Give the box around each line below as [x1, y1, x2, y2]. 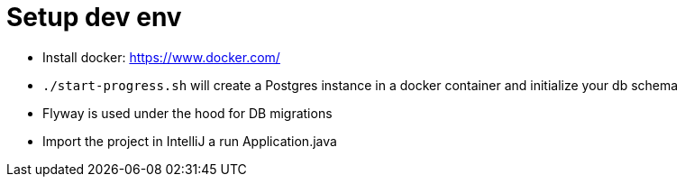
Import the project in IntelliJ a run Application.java [42, 133, 337, 149]
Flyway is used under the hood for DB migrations [42, 105, 333, 121]
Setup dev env [6, 2, 182, 32]
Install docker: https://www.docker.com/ [42, 49, 280, 65]
